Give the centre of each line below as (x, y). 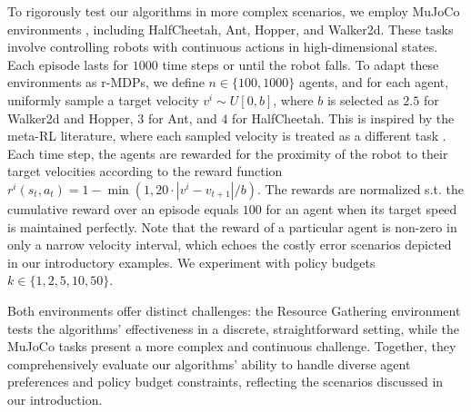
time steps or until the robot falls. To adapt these (301, 64)
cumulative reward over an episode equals (123, 208)
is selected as (363, 99)
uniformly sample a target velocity (103, 99)
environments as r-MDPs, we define (106, 82)
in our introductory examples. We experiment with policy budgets (191, 262)
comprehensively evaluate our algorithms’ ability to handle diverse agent (209, 363)
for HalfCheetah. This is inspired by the (343, 118)
